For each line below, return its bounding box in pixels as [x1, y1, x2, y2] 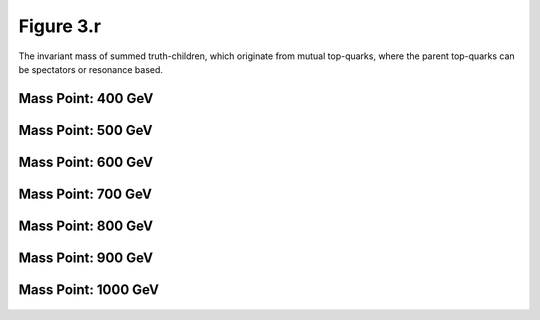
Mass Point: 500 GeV [18, 121, 154, 139]
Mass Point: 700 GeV [18, 185, 152, 202]
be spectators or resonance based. [18, 63, 164, 75]
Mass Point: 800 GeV [18, 217, 154, 234]
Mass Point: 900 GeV [18, 249, 154, 266]
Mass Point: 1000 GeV [18, 281, 160, 298]
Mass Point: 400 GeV [18, 90, 154, 107]
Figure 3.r [18, 15, 102, 37]
